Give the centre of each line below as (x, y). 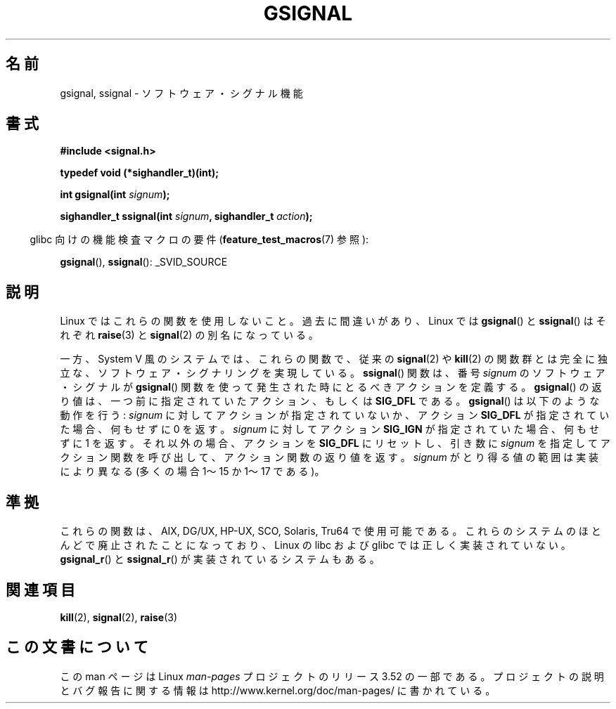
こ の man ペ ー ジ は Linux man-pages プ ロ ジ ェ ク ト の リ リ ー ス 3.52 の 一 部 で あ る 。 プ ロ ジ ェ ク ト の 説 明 (332, 676)
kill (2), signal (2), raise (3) (118, 617)
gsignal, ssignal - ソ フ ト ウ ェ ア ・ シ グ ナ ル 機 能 (181, 93)
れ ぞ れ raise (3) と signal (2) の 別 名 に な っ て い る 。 (189, 335)
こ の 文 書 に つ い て (77, 647)
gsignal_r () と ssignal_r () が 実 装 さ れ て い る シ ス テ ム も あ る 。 (220, 559)
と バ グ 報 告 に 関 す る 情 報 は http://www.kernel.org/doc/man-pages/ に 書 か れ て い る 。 (278, 690)
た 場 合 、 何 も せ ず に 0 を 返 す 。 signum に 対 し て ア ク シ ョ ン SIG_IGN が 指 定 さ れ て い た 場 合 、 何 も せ (329, 429)
